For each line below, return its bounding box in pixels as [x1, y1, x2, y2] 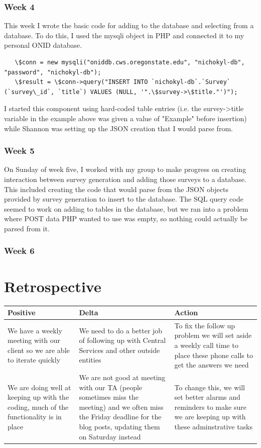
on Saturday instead [79, 431, 141, 441]
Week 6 [4, 244, 35, 257]
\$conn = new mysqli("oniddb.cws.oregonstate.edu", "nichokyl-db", [15, 59, 245, 66]
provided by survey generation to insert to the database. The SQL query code [4, 194, 243, 204]
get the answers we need [174, 360, 249, 370]
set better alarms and [174, 392, 240, 402]
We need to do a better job [79, 325, 163, 335]
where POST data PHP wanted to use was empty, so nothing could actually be [4, 213, 248, 224]
